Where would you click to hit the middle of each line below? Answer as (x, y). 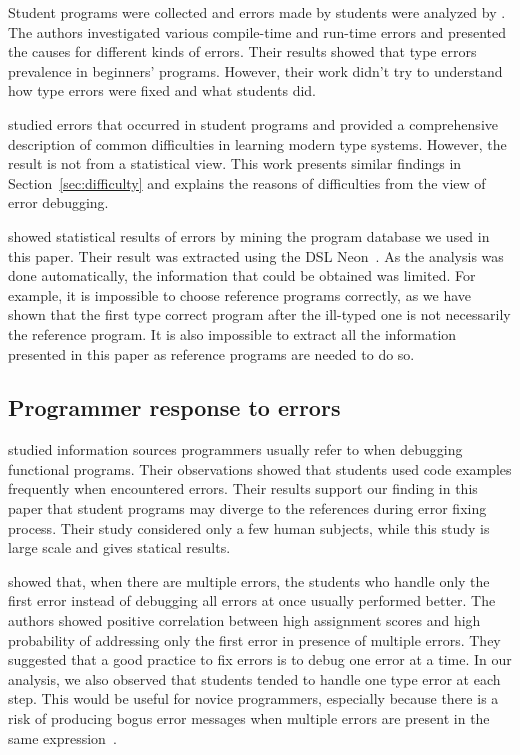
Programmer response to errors (174, 407)
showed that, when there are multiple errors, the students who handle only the (249, 580)
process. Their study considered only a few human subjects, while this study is (249, 527)
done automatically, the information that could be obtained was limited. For (242, 275)
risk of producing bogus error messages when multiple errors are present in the (249, 718)
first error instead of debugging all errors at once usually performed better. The (252, 600)
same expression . (62, 737)
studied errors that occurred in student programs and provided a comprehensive (253, 123)
